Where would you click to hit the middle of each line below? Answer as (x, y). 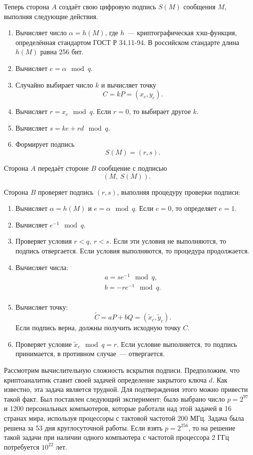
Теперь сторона (27, 6)
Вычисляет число (41, 33)
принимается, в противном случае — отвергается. (90, 353)
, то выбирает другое (160, 111)
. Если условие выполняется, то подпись (177, 344)
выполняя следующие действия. (51, 16)
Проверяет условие (43, 344)
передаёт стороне (63, 168)
